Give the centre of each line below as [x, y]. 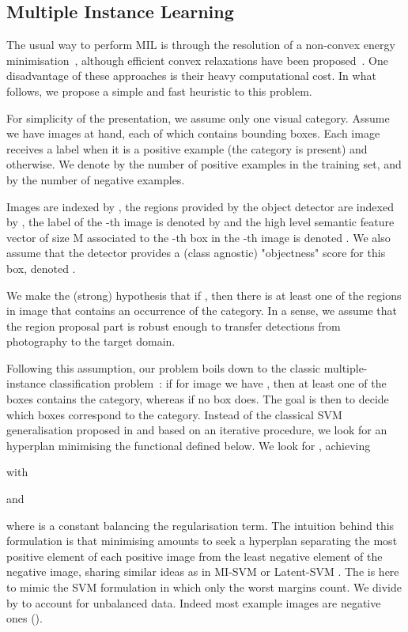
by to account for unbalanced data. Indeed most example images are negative [194, 602]
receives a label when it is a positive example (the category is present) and [187, 148]
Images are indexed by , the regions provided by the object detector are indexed [200, 206]
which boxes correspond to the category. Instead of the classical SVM [174, 414]
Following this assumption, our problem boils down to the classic [164, 367]
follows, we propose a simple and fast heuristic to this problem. [159, 91]
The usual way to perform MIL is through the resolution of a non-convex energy [201, 45]
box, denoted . [41, 268]
